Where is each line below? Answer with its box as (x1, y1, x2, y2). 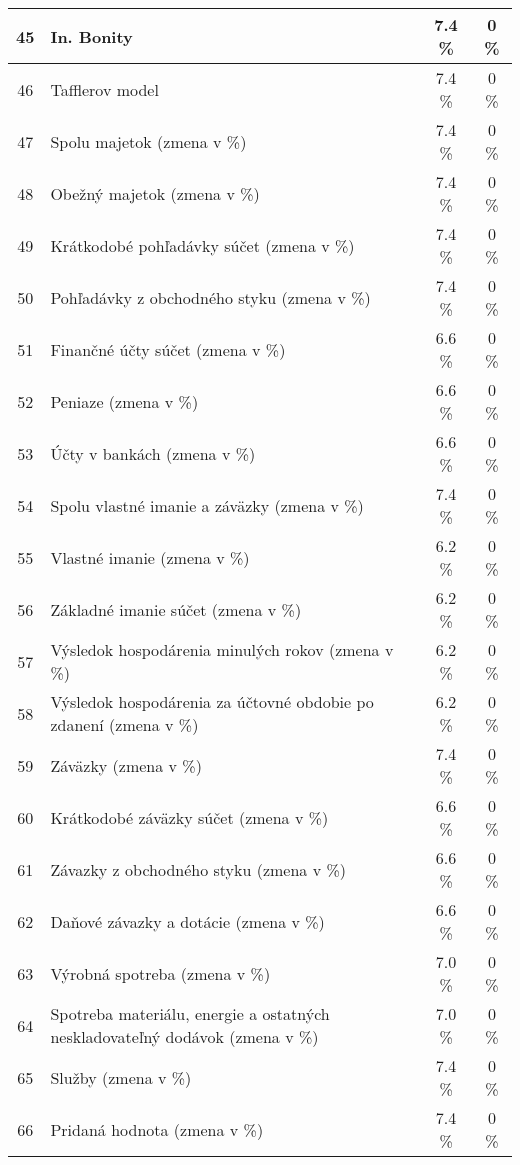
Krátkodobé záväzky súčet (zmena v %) (50, 805, 329, 829)
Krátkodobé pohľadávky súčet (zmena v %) (50, 233, 355, 257)
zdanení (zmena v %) (50, 713, 199, 736)
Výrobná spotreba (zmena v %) (50, 961, 271, 985)
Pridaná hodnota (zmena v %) (50, 1117, 264, 1141)
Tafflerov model (50, 77, 159, 101)
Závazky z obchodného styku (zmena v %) (50, 857, 347, 881)
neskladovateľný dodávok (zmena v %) (50, 1025, 319, 1048)
